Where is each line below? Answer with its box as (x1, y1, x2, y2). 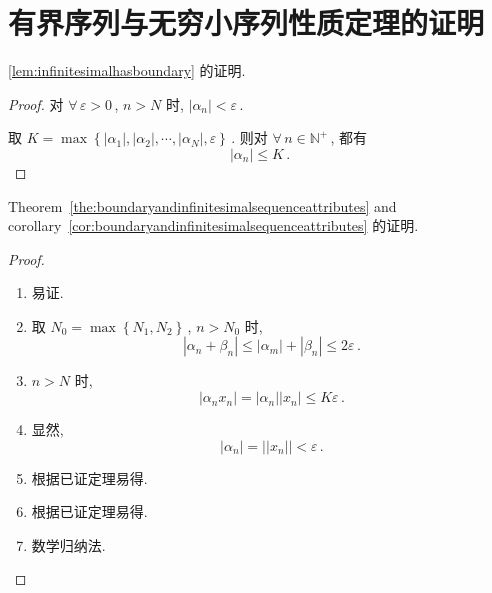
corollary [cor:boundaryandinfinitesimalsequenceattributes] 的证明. (8, 215, 419, 236)
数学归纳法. (31, 534, 106, 555)
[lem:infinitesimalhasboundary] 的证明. (8, 60, 246, 81)
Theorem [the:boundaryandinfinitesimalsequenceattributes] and (8, 195, 397, 216)
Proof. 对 (8, 93, 64, 114)
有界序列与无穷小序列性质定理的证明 (8, 2, 485, 43)
